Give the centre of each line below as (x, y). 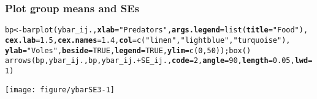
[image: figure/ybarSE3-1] (60, 90)
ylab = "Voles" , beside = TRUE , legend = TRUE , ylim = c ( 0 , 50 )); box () (128, 50)
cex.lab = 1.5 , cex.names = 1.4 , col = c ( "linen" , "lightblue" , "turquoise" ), (148, 40)
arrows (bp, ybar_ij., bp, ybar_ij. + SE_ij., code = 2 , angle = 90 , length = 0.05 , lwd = (159, 61)
